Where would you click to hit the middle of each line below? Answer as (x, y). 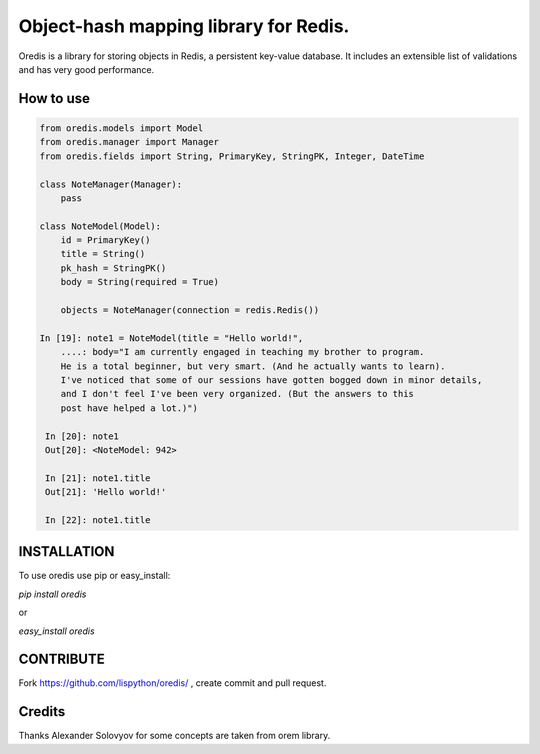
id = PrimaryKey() (105, 240)
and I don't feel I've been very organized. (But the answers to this (237, 394)
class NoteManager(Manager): (111, 184)
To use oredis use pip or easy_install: (94, 576)
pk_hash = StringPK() (113, 268)
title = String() (103, 254)
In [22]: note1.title (98, 519)
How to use (54, 98)
